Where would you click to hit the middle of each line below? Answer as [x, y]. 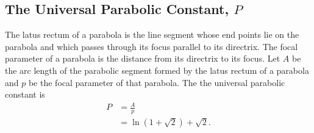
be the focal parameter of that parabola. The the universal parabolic [157, 82]
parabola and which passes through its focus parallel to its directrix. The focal [152, 46]
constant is [25, 94]
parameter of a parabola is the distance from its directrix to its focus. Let [143, 58]
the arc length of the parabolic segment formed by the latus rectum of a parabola [157, 70]
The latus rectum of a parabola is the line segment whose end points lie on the [152, 34]
